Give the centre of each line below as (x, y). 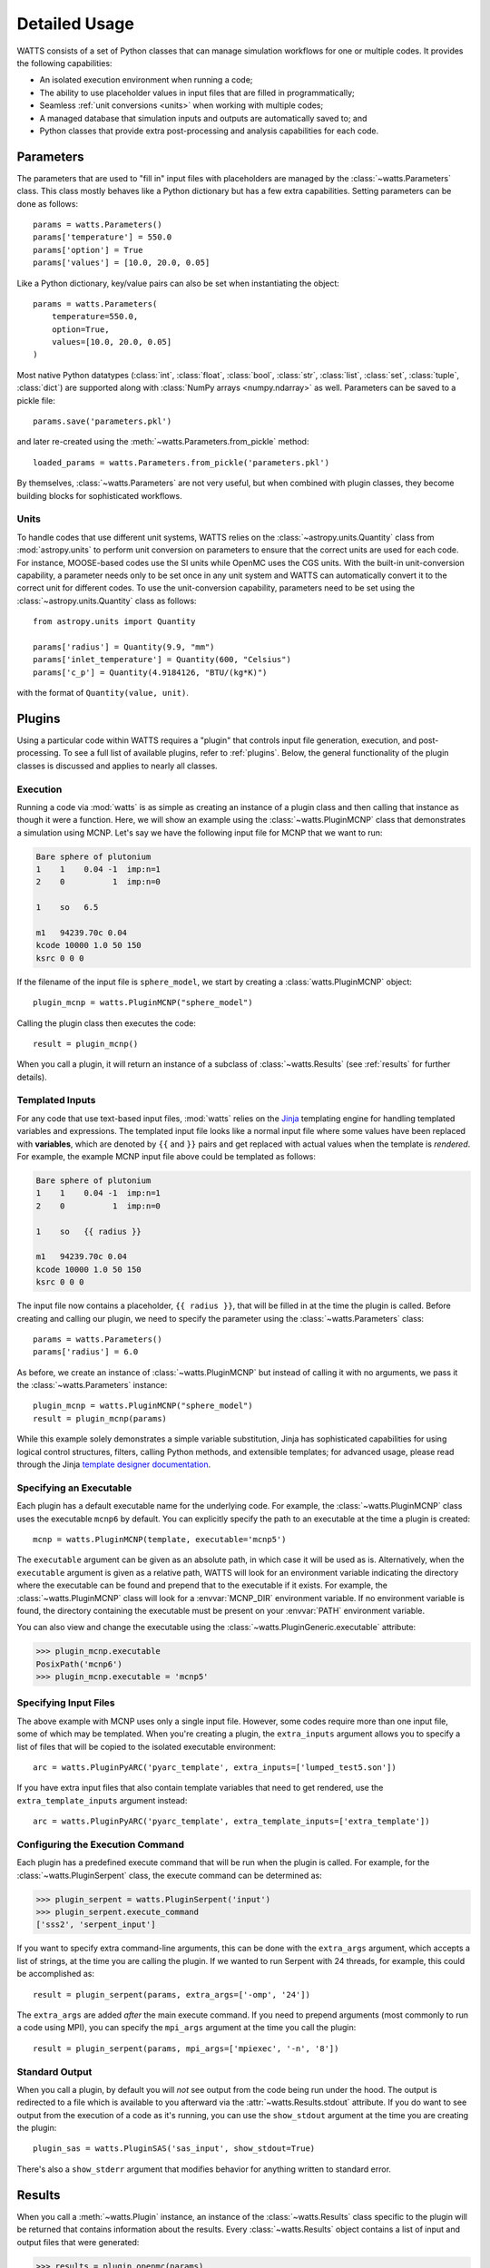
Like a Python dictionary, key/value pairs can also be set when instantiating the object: (178, 283)
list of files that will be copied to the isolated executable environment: (147, 1746)
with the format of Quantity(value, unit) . (103, 693)
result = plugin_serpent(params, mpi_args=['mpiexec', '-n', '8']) (186, 2048)
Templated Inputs (56, 1100)
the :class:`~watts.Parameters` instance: (92, 1385)
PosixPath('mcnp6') (79, 1664)
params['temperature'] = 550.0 (103, 237)
